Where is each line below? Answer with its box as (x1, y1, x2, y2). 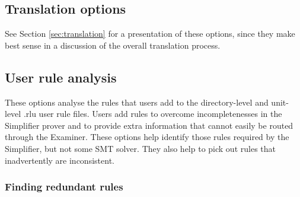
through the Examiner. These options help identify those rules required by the (5, 131, 289, 143)
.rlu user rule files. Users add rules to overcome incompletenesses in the (23, 107, 282, 120)
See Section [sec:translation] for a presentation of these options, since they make (5, 27, 295, 40)
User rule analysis (5, 68, 117, 86)
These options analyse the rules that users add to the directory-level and (5, 96, 269, 108)
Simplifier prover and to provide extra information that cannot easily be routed (5, 119, 293, 131)
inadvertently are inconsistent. (5, 154, 114, 166)
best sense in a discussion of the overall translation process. (5, 39, 221, 51)
